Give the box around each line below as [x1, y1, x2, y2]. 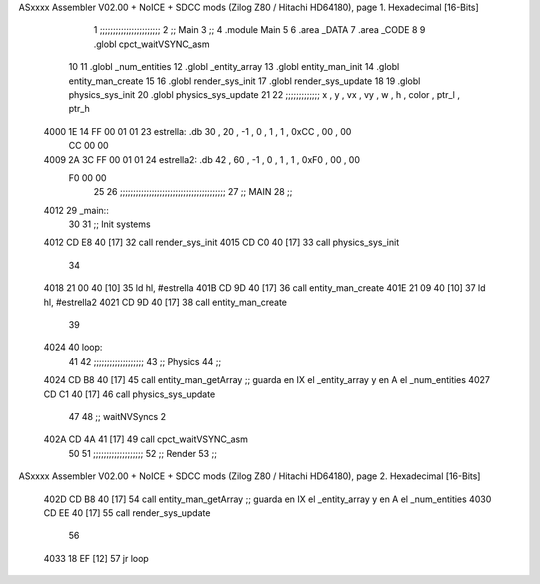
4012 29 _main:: [43, 204, 109, 216]
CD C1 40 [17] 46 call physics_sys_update [43, 388, 216, 400]
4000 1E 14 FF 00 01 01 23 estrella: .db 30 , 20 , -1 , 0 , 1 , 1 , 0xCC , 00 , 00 [43, 125, 352, 137]
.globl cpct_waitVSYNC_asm [93, 38, 210, 50]
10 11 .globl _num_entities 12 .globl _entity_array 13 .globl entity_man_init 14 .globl [68, 61, 400, 73]
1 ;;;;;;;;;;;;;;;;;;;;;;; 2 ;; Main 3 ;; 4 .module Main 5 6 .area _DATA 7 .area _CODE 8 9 [93, 24, 426, 36]
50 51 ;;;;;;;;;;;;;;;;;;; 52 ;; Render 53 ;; [68, 447, 217, 459]
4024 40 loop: [43, 341, 103, 354]
